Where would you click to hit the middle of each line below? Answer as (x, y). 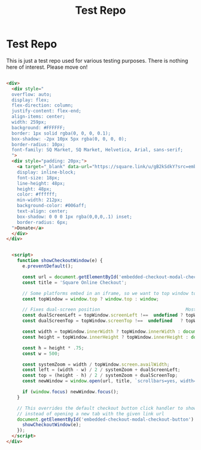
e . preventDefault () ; (48, 266)
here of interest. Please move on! (47, 67)
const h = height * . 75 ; (53, 348)
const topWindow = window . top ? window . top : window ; (91, 299)
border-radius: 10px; (39, 144)
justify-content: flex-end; (47, 111)
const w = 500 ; (41, 354)
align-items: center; (39, 117)
